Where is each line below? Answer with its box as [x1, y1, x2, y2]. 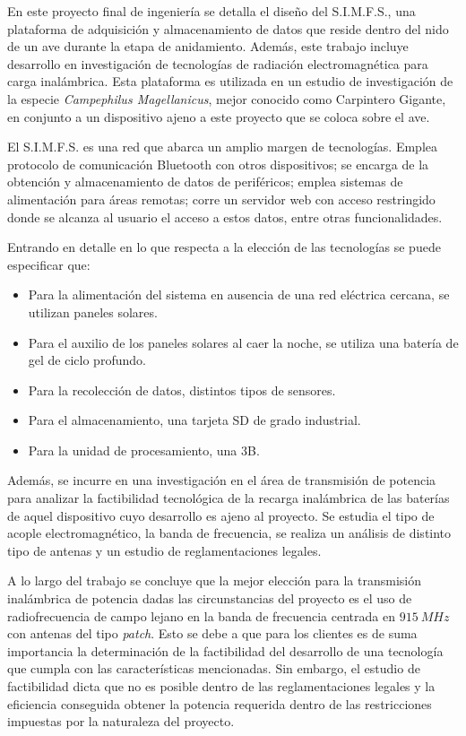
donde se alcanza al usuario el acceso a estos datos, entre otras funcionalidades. [7, 207, 443, 226]
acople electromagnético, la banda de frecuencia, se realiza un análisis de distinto [7, 524, 452, 542]
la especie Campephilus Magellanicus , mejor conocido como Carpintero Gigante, [7, 89, 446, 108]
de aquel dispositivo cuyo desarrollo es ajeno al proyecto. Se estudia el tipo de [7, 506, 435, 524]
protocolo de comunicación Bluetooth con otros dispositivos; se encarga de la [7, 154, 429, 173]
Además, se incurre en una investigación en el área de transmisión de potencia [7, 471, 436, 489]
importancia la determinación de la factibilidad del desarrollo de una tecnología [7, 641, 444, 660]
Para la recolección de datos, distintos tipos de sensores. [28, 380, 336, 399]
